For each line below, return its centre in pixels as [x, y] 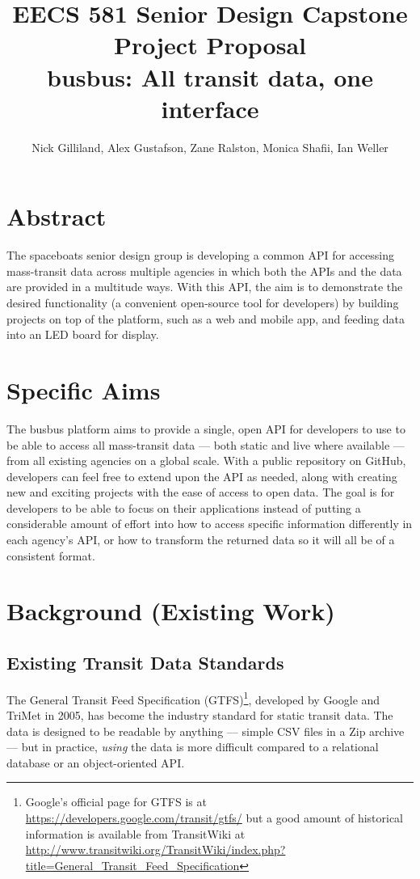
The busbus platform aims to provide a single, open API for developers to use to [206, 428]
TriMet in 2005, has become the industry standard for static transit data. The [200, 715]
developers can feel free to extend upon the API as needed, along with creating [202, 476]
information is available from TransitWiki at [135, 833]
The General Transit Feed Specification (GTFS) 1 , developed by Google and [193, 698]
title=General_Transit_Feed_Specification [132, 865]
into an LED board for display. [83, 334]
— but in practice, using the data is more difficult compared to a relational [193, 747]
